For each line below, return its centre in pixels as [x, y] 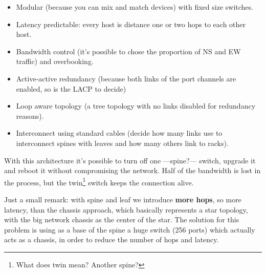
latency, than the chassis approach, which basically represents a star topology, [126, 209]
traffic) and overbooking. [55, 61]
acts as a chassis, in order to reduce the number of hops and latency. [112, 239]
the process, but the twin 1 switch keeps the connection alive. [99, 181]
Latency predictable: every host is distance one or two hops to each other [131, 24]
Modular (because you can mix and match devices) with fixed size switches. [135, 7]
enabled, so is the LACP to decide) [71, 88]
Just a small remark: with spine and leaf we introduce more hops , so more [123, 199]
